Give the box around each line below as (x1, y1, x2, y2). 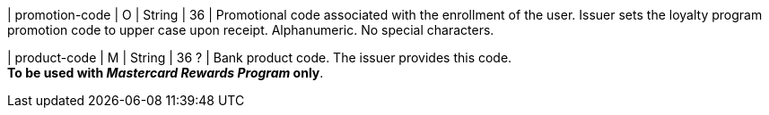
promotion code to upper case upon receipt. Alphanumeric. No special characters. (7, 22, 494, 37)
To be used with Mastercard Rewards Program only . (7, 65, 324, 80)
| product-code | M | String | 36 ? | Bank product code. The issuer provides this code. (7, 50, 512, 65)
